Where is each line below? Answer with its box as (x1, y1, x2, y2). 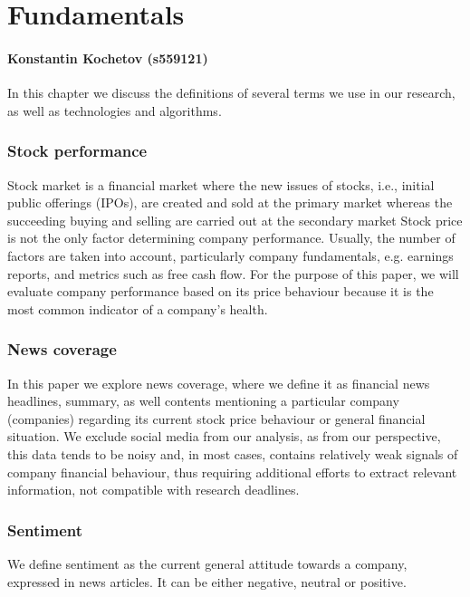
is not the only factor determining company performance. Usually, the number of (7, 228, 456, 247)
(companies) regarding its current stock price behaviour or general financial (7, 409, 426, 428)
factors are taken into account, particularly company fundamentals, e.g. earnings (7, 246, 454, 265)
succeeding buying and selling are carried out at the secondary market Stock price (7, 210, 463, 229)
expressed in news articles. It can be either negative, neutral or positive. (7, 572, 407, 591)
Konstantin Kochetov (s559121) (7, 48, 208, 67)
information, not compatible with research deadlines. (7, 480, 300, 499)
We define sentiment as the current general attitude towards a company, (7, 554, 408, 573)
